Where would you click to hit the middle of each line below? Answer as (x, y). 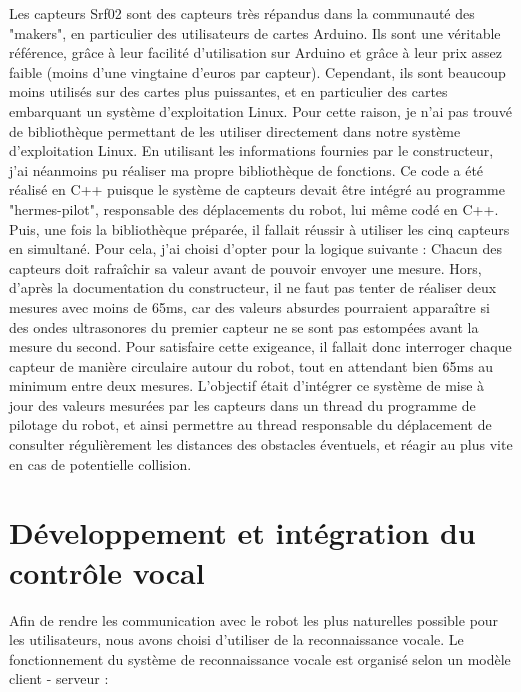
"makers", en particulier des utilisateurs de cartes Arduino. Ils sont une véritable (255, 32)
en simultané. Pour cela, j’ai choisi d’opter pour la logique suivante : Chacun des (255, 248)
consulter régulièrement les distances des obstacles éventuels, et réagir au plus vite (261, 444)
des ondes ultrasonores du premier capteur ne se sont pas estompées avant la (244, 326)
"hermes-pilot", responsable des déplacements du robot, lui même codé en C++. (254, 208)
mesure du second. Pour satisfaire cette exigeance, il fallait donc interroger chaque (260, 346)
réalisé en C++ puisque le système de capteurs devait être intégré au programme (257, 189)
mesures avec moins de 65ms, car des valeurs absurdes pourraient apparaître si (249, 306)
